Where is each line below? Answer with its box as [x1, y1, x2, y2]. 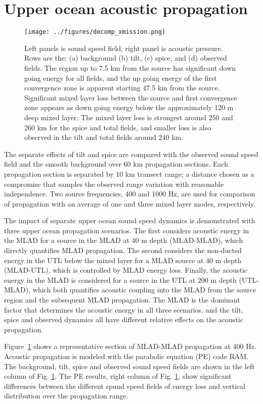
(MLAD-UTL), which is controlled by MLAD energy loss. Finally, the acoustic [4, 265, 248, 275]
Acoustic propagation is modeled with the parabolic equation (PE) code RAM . [4, 351, 249, 361]
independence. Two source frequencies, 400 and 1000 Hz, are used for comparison [4, 188, 255, 199]
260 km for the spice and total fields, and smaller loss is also [24, 122, 211, 132]
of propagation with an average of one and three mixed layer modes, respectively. [4, 198, 255, 209]
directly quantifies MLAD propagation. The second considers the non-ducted [4, 245, 242, 256]
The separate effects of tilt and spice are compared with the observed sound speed [4, 148, 258, 159]
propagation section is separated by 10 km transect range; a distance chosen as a [4, 168, 254, 179]
